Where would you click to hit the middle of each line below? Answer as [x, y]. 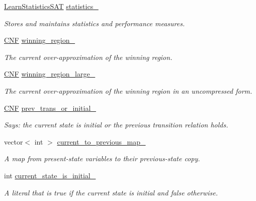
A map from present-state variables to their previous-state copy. [102, 158]
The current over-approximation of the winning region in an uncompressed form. [128, 90]
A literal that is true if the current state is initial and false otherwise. [111, 192]
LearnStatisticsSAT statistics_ [51, 6]
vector [14, 141]
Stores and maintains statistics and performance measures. [95, 23]
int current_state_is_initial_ [50, 175]
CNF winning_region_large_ [50, 74]
